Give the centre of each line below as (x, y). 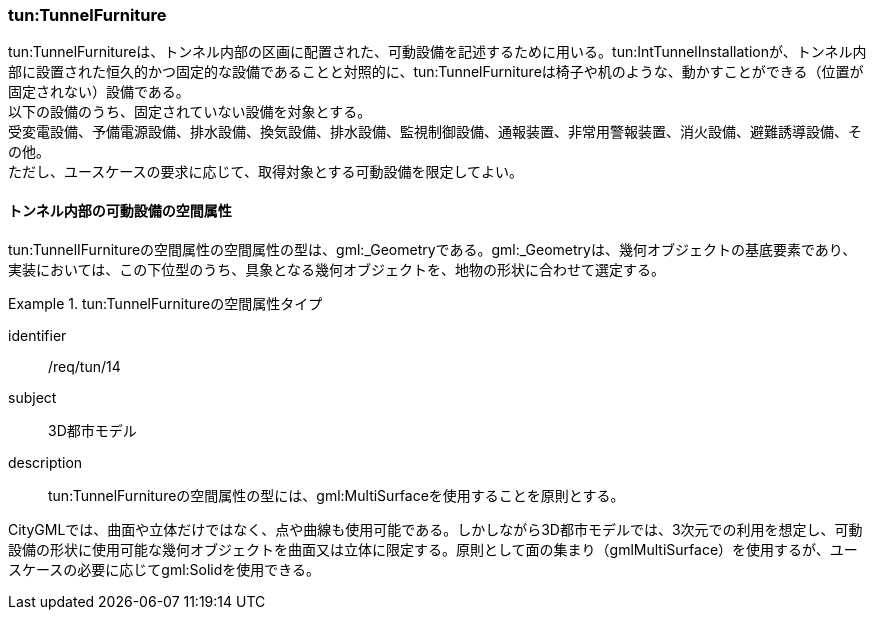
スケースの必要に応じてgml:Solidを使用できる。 (164, 569)
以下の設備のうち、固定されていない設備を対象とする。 (190, 112)
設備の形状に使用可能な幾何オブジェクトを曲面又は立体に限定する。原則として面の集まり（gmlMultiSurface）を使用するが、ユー (433, 549)
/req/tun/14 (84, 366)
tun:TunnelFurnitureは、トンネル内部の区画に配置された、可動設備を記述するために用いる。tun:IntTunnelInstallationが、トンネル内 (437, 52)
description (45, 462)
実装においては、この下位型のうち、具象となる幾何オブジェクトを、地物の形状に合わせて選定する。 (336, 269)
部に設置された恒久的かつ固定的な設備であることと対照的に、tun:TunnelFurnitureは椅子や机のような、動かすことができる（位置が (436, 72)
